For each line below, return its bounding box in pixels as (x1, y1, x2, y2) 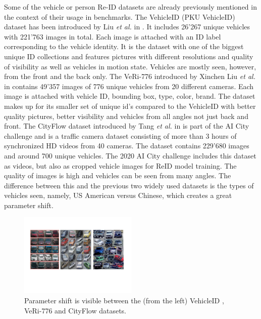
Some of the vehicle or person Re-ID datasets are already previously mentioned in (4, 2, 257, 12)
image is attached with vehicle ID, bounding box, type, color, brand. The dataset (4, 91, 255, 101)
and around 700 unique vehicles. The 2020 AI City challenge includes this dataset (4, 150, 256, 161)
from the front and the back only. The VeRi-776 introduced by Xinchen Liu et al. (4, 71, 255, 82)
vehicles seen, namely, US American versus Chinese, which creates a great (4, 190, 232, 201)
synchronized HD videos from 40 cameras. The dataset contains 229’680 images (4, 140, 249, 151)
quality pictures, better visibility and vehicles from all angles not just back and (4, 110, 248, 121)
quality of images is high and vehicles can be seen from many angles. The (4, 170, 231, 181)
